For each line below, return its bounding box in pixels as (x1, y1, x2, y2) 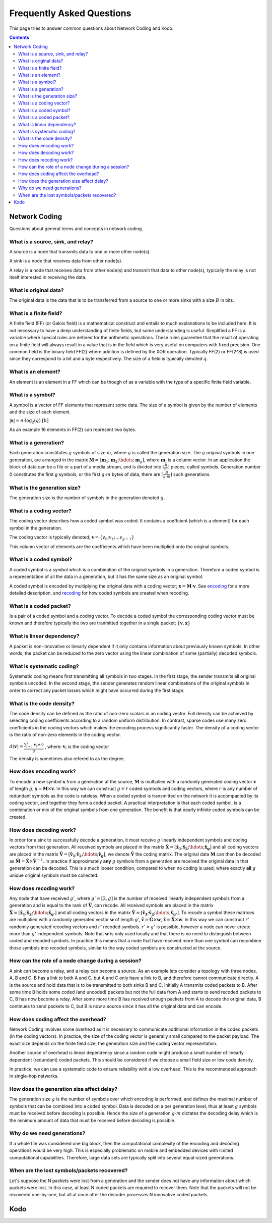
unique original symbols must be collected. (9, 872, 99, 878)
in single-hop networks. (9, 1073, 59, 1079)
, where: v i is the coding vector (44, 743, 109, 751)
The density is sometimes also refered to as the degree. (9, 755, 125, 762)
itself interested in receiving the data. (9, 274, 87, 280)
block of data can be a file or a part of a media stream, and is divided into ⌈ (9, 464, 165, 470)
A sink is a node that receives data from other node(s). (9, 258, 123, 264)
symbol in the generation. (9, 525, 62, 531)
